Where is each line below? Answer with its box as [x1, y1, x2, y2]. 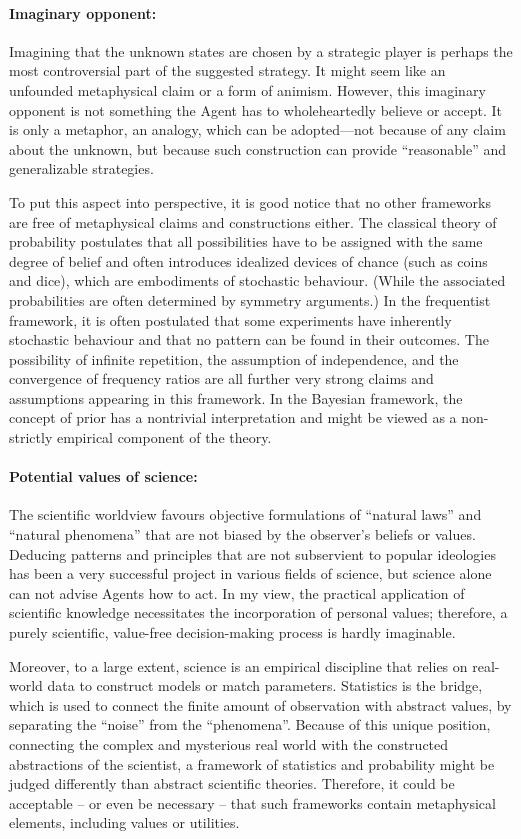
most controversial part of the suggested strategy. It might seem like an [9, 60, 446, 81]
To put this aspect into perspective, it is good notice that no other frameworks [9, 191, 491, 212]
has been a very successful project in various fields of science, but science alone [9, 563, 492, 584]
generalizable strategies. [9, 158, 154, 179]
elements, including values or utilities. [9, 812, 240, 833]
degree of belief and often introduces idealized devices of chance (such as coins [9, 250, 488, 271]
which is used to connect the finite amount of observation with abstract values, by [9, 694, 512, 715]
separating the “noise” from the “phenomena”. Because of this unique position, [9, 714, 491, 735]
